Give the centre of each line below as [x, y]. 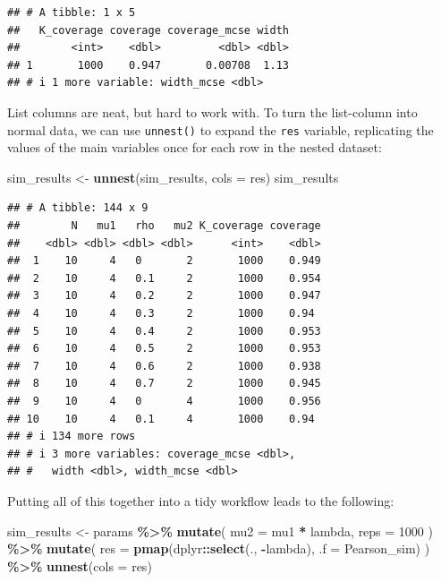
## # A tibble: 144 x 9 [78, 208]
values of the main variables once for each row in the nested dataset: [195, 147]
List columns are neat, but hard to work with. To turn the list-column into [212, 111]
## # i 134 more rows [72, 436]
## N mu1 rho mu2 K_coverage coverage [164, 226]
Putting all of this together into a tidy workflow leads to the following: [201, 500]
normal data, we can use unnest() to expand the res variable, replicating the [220, 129]
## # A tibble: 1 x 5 [72, 13]
